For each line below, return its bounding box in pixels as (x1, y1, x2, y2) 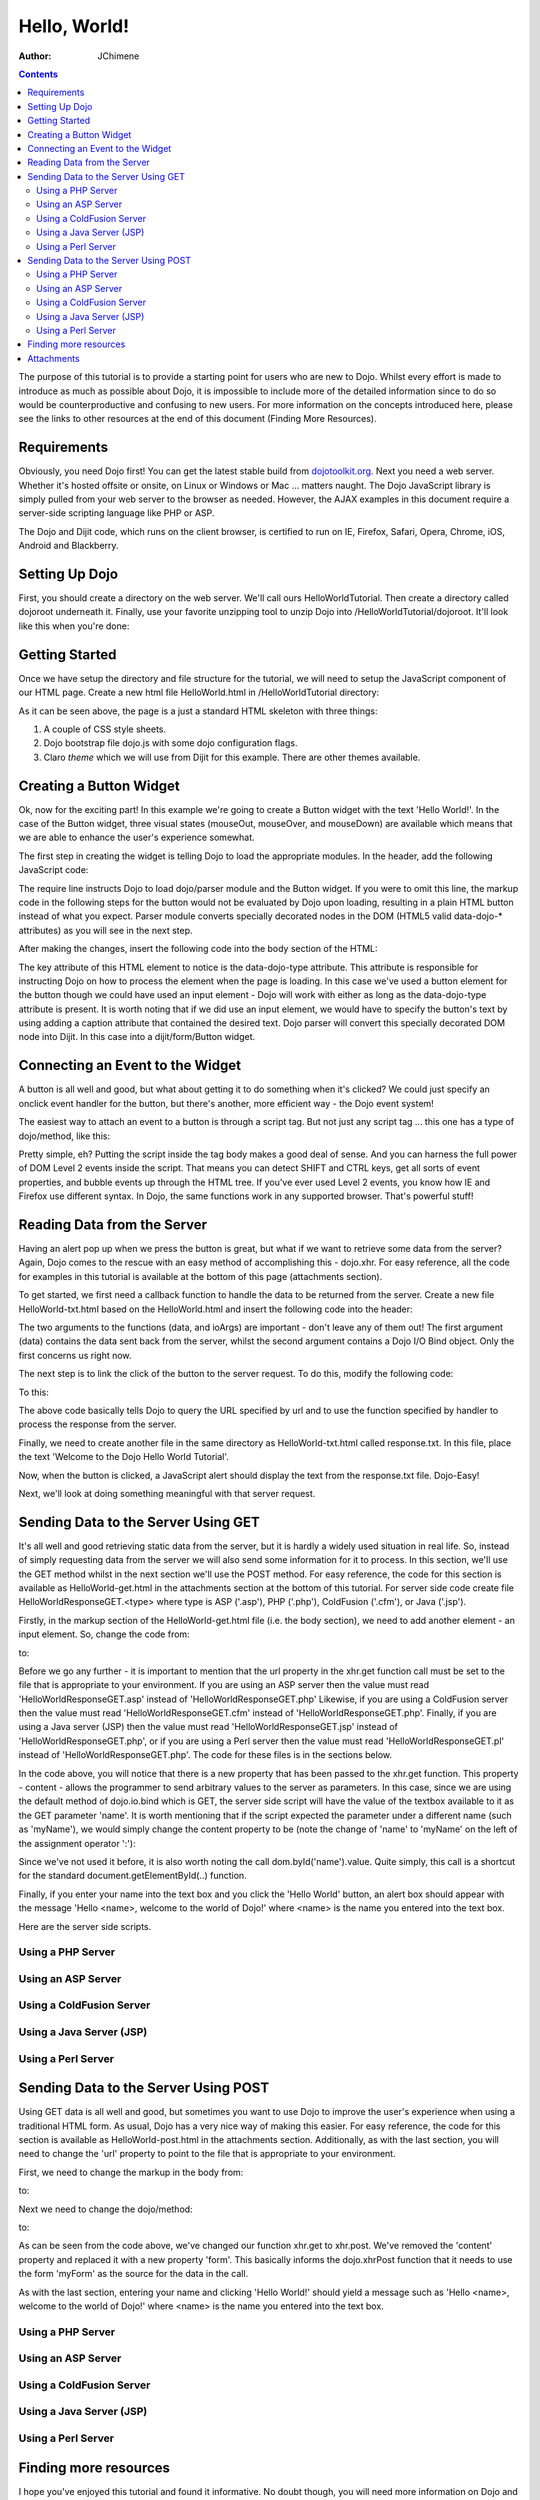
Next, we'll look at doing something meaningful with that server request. (18, 1487, 316, 1499)
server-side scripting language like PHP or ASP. (18, 507, 215, 519)
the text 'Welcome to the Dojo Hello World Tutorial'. (18, 1451, 230, 1463)
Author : (18, 50, 52, 62)
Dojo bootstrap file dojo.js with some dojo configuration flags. (43, 737, 298, 749)
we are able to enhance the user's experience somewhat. (18, 831, 255, 844)
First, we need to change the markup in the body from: (18, 2166, 244, 2178)
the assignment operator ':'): (18, 1837, 136, 1849)
